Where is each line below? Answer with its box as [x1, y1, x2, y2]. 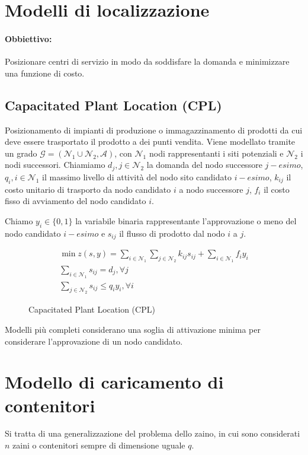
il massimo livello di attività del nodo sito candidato [42, 170, 232, 183]
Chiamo [5, 214, 33, 227]
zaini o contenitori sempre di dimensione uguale [12, 439, 185, 451]
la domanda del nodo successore [146, 158, 262, 171]
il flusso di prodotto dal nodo [119, 227, 225, 239]
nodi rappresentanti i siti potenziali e [149, 147, 284, 159]
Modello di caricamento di [5, 370, 224, 394]
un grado [5, 147, 37, 159]
